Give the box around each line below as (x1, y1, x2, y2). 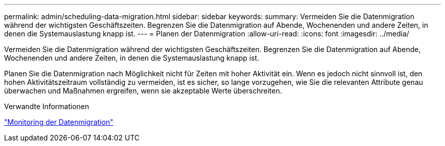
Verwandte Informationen (4, 102, 89, 111)
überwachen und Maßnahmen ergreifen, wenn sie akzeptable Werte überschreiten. (4, 86, 282, 95)
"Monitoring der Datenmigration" (4, 118, 113, 126)
